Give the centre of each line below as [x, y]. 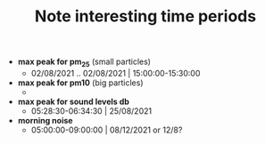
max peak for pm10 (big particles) [81, 83]
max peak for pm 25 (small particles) [84, 62]
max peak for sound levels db [73, 101]
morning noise [45, 120]
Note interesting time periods [145, 16]
